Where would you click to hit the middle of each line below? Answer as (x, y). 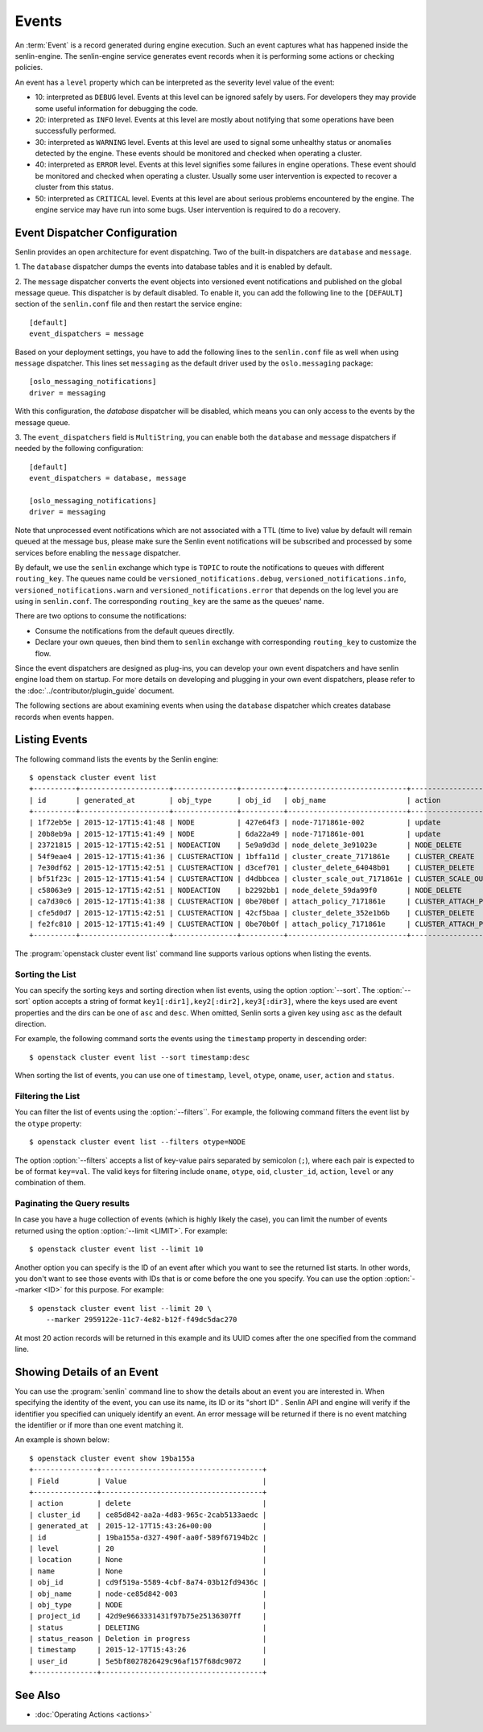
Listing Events (51, 740)
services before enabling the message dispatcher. (98, 552)
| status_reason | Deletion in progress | (148, 1639)
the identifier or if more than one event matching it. (99, 1425)
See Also (37, 1695)
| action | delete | (148, 1503)
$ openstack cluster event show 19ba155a (112, 1458)
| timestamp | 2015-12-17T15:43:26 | (148, 1650)
